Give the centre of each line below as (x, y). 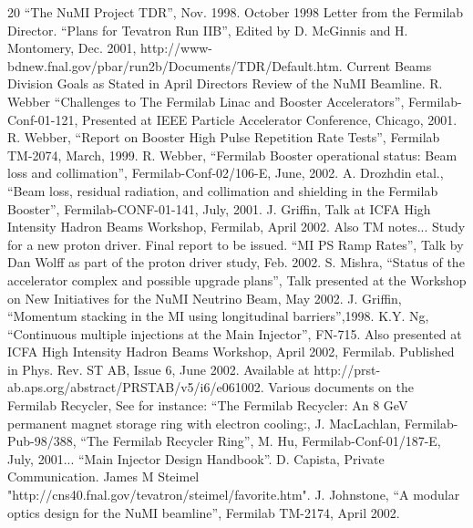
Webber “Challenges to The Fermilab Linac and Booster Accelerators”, (206, 101)
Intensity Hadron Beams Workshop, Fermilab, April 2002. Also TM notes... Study (236, 227)
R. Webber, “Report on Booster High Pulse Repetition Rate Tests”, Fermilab (224, 137)
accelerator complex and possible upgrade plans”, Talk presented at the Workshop (237, 280)
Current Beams (389, 65)
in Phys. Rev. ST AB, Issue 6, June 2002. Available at (159, 369)
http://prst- (347, 369)
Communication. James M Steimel (103, 476)
